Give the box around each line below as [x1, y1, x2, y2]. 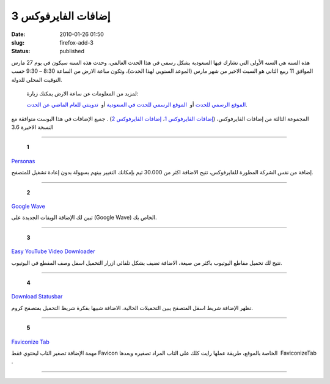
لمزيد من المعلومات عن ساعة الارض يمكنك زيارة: [26, 89, 139, 97]
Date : [11, 31, 26, 38]
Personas [11, 157, 35, 164]
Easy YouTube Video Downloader [11, 248, 95, 255]
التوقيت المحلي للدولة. [11, 76, 62, 83]
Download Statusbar [11, 293, 63, 300]
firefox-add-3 [59, 39, 94, 46]
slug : [11, 39, 24, 46]
